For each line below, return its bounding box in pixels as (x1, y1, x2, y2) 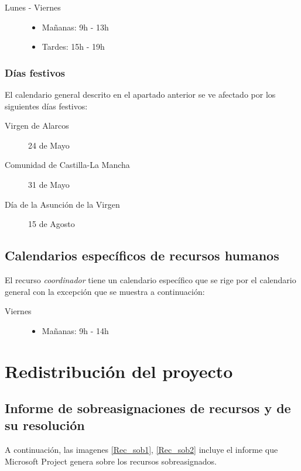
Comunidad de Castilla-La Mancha (5, 159, 130, 171)
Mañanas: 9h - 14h (42, 324, 109, 336)
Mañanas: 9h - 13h (42, 20, 109, 33)
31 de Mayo (28, 178, 70, 190)
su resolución (5, 416, 85, 434)
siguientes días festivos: (5, 99, 88, 112)
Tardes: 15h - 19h (42, 40, 105, 53)
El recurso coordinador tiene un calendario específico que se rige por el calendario (5, 273, 296, 286)
